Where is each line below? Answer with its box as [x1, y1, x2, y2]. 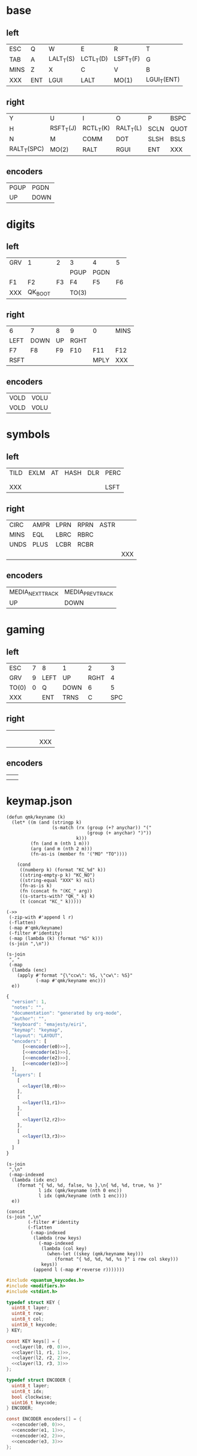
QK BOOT [28, 288, 51, 297]
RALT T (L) [116, 124, 142, 133]
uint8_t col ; [11, 1316, 44, 1322]
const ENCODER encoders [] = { [6, 1416, 82, 1422]
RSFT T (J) [50, 124, 77, 133]
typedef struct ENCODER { [6, 1377, 71, 1384]
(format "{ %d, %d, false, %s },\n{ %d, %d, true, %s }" [17, 1182, 163, 1188]
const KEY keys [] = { [6, 1338, 61, 1344]
